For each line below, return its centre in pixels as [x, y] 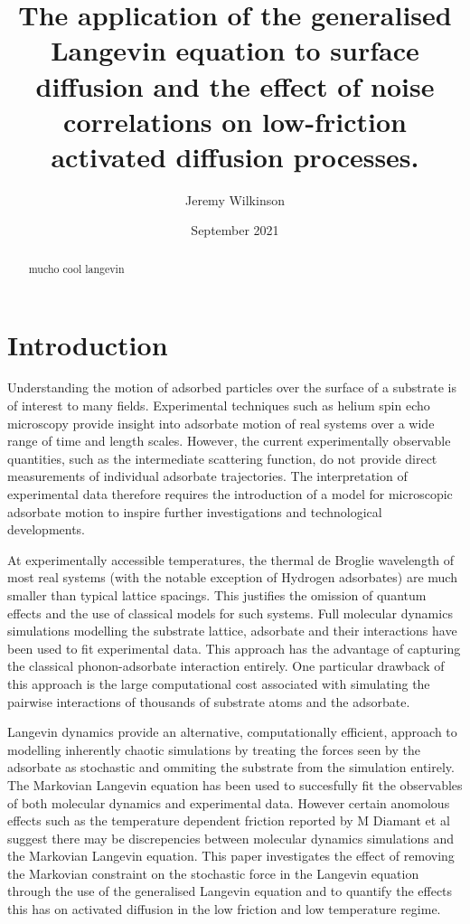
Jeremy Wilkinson [235, 199]
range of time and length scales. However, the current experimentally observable [229, 441]
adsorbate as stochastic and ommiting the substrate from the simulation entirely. [231, 767]
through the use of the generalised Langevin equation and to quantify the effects [230, 891]
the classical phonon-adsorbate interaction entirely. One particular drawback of [226, 666]
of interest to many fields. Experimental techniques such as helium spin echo [219, 405]
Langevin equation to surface [235, 50]
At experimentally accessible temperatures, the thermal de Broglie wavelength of [231, 559]
